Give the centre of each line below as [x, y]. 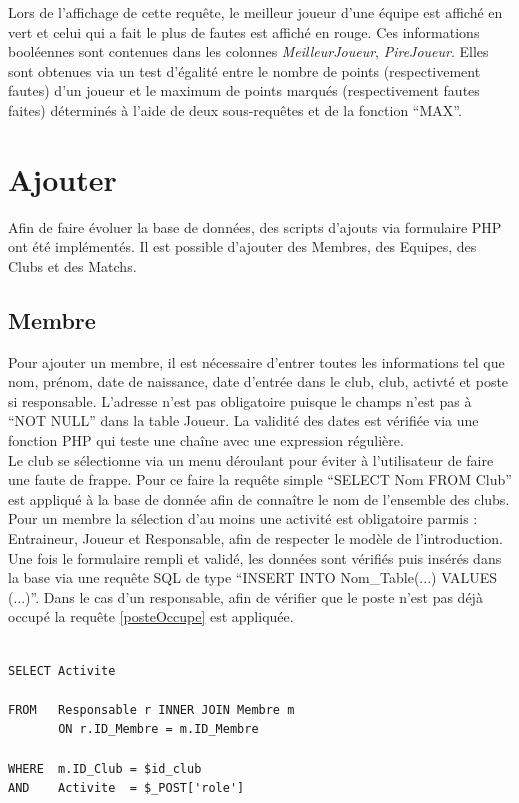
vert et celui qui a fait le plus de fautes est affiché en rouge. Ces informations [244, 31]
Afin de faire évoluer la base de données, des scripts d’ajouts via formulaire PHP [255, 226]
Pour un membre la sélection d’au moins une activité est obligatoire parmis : [243, 518]
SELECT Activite [62, 670]
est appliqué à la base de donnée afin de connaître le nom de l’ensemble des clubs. [259, 498]
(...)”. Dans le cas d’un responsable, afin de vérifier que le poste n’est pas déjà [245, 596]
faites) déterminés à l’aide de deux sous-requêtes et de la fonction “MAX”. [235, 109]
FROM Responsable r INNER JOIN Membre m [151, 709]
